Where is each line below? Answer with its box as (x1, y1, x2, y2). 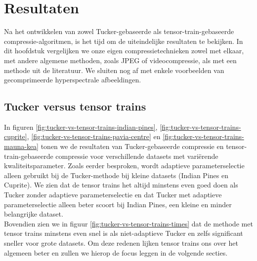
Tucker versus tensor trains (4, 99, 146, 114)
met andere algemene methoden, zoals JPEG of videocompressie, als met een (4, 55, 237, 65)
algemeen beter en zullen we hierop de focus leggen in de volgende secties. (4, 247, 228, 258)
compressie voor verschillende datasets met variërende (55, 150, 218, 161)
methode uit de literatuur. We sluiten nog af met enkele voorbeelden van (4, 65, 224, 75)
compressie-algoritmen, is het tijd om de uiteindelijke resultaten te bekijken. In (4, 36, 243, 46)
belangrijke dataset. (4, 209, 63, 219)
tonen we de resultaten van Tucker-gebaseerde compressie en (41, 141, 224, 151)
